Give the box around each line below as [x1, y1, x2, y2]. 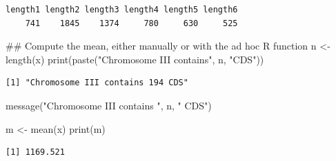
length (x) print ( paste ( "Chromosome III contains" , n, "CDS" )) [6, 52, 264, 66]
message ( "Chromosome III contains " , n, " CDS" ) [6, 98, 212, 112]
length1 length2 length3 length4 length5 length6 [6, 5, 238, 14]
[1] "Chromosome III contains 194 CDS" [6, 78, 188, 88]
